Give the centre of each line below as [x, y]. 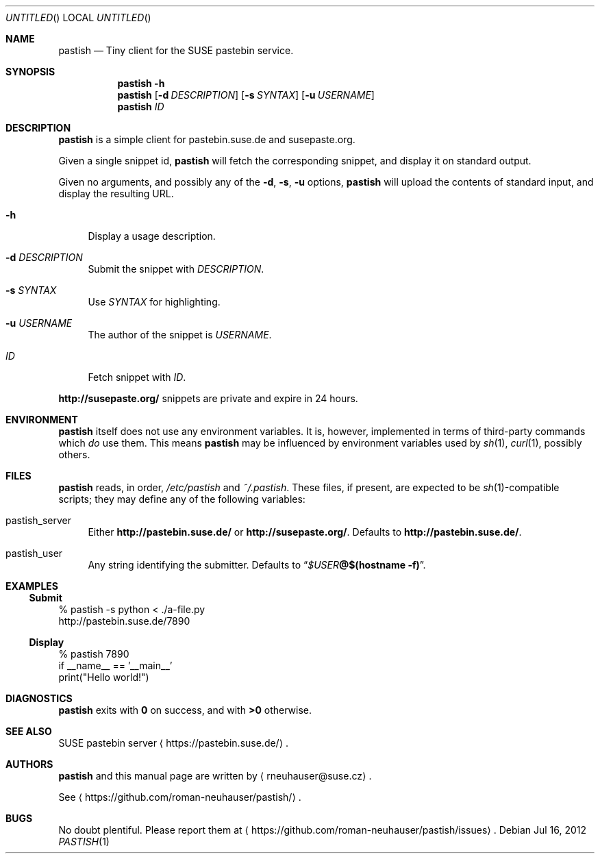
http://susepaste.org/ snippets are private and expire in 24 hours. [208, 398]
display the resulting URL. [116, 194]
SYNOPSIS [30, 72]
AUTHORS [29, 764]
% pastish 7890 [94, 654]
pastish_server [39, 520]
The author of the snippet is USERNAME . [180, 335]
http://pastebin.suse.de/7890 [124, 621]
